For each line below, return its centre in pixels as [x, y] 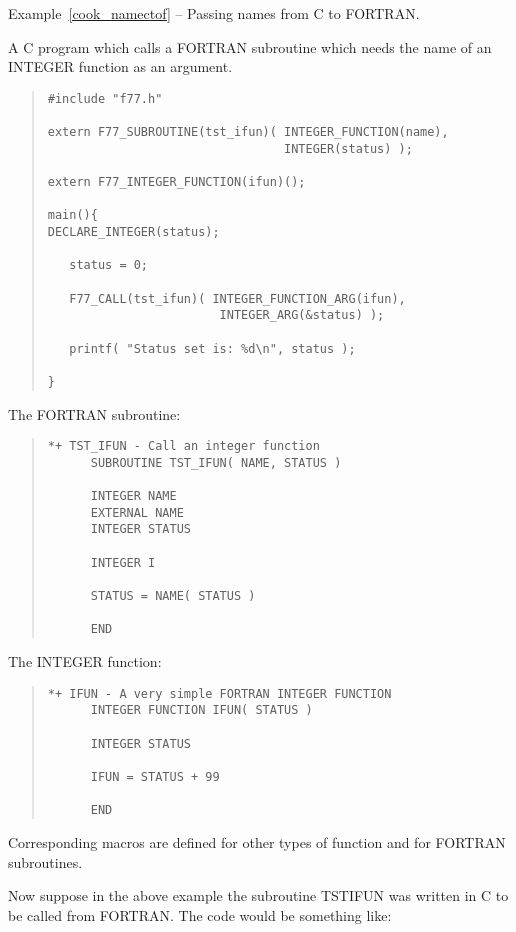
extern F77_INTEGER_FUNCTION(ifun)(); [176, 182]
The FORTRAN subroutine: [94, 413]
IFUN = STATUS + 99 [155, 776]
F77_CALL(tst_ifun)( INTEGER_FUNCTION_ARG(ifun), [237, 298]
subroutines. [45, 861]
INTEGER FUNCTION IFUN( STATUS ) [201, 710]
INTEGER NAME [133, 496]
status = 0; [109, 265]
